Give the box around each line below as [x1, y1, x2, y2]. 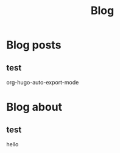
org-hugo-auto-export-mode [6, 79, 79, 86]
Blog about [6, 100, 63, 114]
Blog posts [6, 38, 62, 52]
